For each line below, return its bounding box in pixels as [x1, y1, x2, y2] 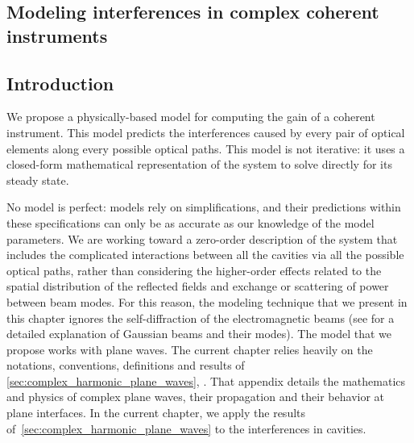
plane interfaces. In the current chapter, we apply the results [6, 404, 306, 421]
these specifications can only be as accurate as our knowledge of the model [6, 214, 375, 231]
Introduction [6, 70, 114, 95]
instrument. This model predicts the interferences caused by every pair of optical [6, 123, 405, 140]
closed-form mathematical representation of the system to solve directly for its [6, 156, 392, 173]
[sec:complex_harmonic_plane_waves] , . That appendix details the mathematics [6, 372, 406, 389]
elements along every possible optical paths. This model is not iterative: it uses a [6, 140, 405, 157]
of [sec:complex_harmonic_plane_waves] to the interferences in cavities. [6, 420, 366, 437]
